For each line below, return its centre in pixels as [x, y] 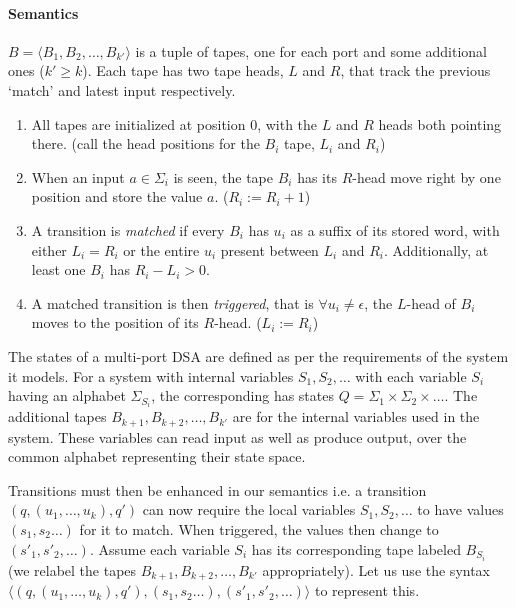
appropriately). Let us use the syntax [376, 569]
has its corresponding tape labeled [356, 548]
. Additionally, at [436, 249]
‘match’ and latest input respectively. [122, 89]
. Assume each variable [159, 548]
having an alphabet [67, 395]
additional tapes [57, 416]
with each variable [411, 375]
